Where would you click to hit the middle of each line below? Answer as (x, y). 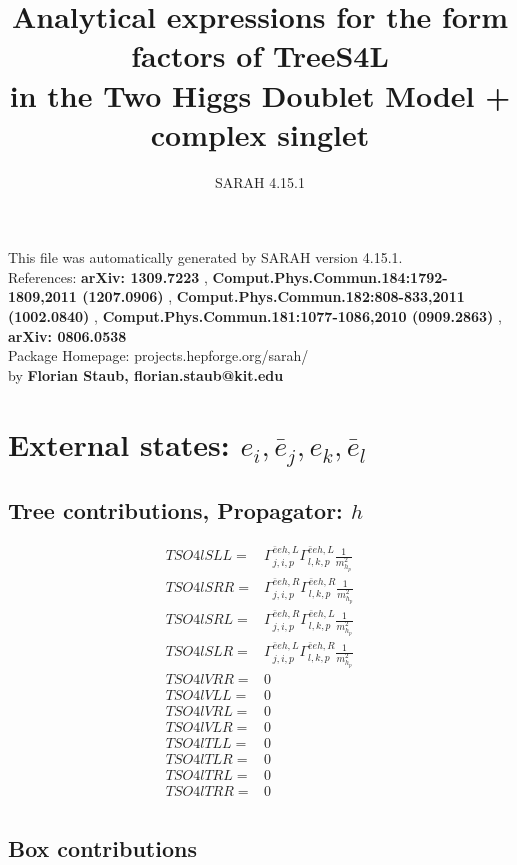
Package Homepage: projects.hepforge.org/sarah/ (158, 355)
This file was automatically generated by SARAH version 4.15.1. (205, 257)
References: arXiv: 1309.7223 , (108, 276)
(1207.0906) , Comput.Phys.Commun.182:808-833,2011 (273, 296)
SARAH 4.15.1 (260, 181)
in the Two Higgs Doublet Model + (260, 94)
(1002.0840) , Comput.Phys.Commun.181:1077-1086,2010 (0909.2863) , (255, 316)
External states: (119, 443)
